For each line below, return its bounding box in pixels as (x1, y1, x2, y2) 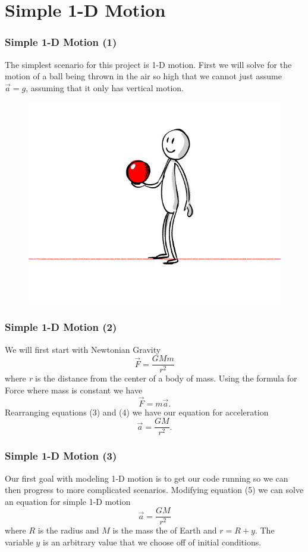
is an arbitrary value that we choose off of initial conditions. (43, 536, 262, 548)
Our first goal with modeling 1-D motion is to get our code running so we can (5, 472, 288, 484)
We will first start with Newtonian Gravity (5, 343, 161, 355)
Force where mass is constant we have (5, 383, 143, 396)
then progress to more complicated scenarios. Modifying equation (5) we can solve (5, 483, 304, 496)
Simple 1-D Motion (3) (5, 448, 117, 463)
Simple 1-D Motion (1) (5, 35, 117, 49)
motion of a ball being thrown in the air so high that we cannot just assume (5, 70, 282, 82)
